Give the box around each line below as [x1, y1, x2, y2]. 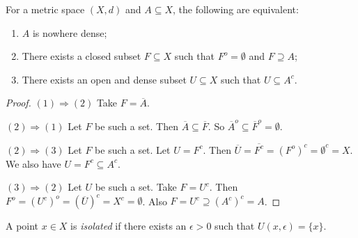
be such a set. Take [95, 180, 177, 194]
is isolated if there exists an [70, 219, 187, 233]
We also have [6, 156, 61, 170]
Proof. [6, 95, 31, 110]
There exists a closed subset [22, 49, 141, 63]
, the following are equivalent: [173, 2, 299, 16]
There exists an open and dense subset [22, 72, 187, 86]
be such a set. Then [95, 118, 179, 133]
